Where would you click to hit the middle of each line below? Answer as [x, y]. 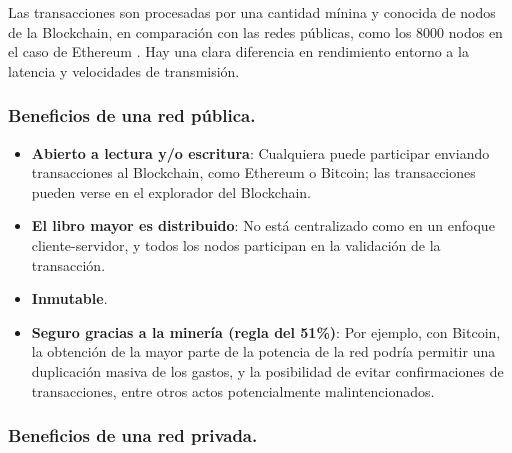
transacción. [68, 264]
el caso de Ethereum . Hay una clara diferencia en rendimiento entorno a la [238, 51]
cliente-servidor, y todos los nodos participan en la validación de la [236, 244]
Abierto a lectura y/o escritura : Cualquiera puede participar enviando [260, 152]
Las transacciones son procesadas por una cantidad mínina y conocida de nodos [252, 12]
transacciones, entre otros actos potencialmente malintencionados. [233, 390]
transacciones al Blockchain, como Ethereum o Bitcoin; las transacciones [253, 172]
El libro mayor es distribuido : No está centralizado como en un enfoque [263, 225]
